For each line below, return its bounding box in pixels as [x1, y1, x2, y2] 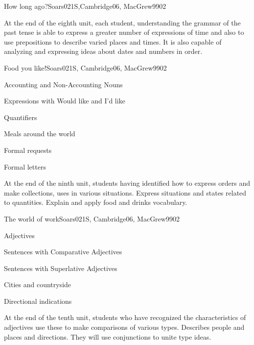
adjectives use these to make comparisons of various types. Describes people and [4, 322, 245, 332]
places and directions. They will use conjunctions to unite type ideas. [4, 331, 211, 342]
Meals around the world [4, 128, 75, 139]
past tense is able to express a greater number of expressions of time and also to [4, 27, 244, 37]
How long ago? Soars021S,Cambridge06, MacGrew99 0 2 [4, 1, 166, 11]
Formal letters [4, 161, 46, 172]
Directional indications [4, 296, 72, 306]
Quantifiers [4, 112, 37, 122]
